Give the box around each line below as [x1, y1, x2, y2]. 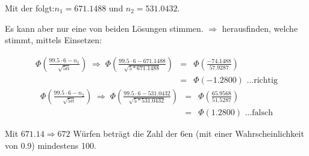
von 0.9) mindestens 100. [5, 139, 96, 151]
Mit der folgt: [5, 2, 55, 14]
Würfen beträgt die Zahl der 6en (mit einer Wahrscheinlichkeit [73, 127, 304, 139]
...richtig [246, 76, 278, 85]
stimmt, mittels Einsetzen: [5, 34, 102, 46]
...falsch [245, 108, 273, 117]
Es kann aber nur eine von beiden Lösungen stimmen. [5, 22, 204, 34]
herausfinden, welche [222, 22, 298, 34]
